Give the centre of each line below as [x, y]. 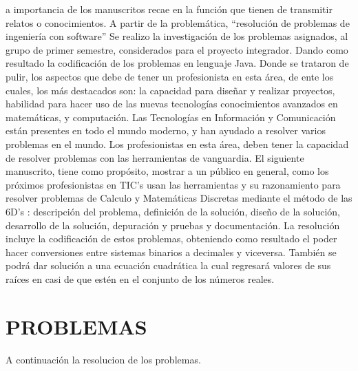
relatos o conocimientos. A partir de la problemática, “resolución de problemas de [178, 22]
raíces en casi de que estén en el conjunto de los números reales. [140, 278]
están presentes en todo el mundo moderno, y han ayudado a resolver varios [166, 130]
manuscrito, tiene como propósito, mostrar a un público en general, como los [167, 171]
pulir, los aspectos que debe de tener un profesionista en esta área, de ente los [170, 76]
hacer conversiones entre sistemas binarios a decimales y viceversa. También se [171, 252]
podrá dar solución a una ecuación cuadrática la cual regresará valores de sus [168, 265]
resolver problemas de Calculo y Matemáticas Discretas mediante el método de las [179, 198]
